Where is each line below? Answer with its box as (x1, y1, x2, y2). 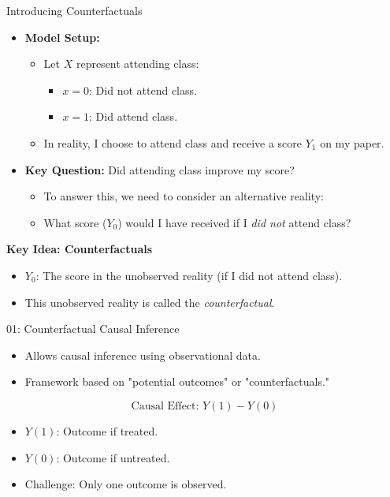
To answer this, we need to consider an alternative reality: (43, 188, 325, 204)
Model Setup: (24, 28, 100, 45)
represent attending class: (76, 55, 199, 72)
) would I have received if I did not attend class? (117, 214, 351, 230)
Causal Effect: (131, 400, 199, 412)
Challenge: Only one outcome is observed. (24, 476, 227, 492)
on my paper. (320, 134, 384, 151)
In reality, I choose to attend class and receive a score (43, 134, 303, 151)
